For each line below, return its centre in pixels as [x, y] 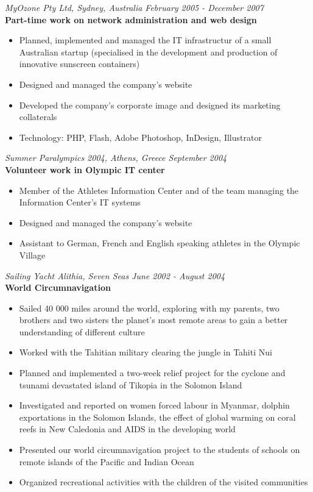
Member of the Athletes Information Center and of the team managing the [159, 190]
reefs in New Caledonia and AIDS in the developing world [127, 429]
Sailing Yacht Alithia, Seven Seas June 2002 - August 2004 [115, 275]
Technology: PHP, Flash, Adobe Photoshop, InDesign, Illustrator [140, 137]
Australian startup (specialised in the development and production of [148, 52]
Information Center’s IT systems [80, 202]
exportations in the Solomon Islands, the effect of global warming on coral [157, 417]
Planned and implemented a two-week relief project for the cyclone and [152, 373]
